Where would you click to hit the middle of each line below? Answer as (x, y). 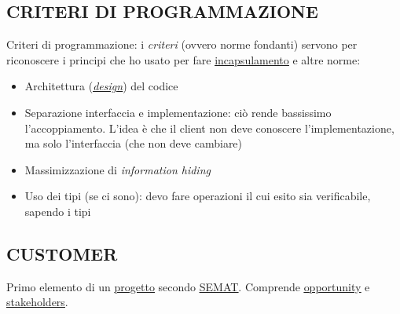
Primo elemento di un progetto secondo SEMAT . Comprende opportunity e (188, 286)
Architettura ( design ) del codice (101, 86)
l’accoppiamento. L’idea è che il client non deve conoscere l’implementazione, (209, 128)
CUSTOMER (62, 253)
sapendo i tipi (58, 211)
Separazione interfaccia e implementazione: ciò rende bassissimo (178, 112)
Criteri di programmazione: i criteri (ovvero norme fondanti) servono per (182, 44)
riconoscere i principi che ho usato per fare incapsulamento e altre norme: (183, 59)
